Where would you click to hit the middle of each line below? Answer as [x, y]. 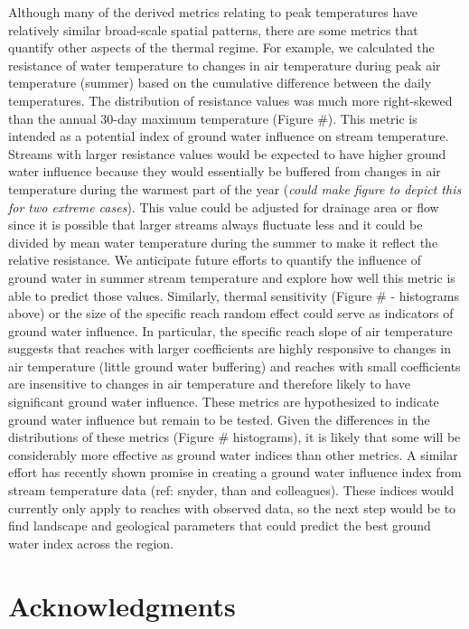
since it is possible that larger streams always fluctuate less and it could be [216, 225]
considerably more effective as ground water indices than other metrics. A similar [233, 454]
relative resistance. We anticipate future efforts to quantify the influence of [215, 260]
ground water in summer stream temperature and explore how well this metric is [232, 277]
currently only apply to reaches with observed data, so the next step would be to [232, 507]
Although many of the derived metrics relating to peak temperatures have [213, 12]
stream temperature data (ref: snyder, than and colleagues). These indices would [231, 490]
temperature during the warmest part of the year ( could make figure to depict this [235, 188]
